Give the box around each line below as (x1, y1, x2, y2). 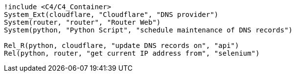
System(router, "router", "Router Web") (4, 18, 161, 26)
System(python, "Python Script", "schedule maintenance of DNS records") (4, 26, 293, 34)
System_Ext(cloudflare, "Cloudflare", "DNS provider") (4, 11, 219, 18)
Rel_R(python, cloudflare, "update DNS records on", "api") (4, 42, 239, 49)
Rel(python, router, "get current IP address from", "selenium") (4, 49, 260, 57)
